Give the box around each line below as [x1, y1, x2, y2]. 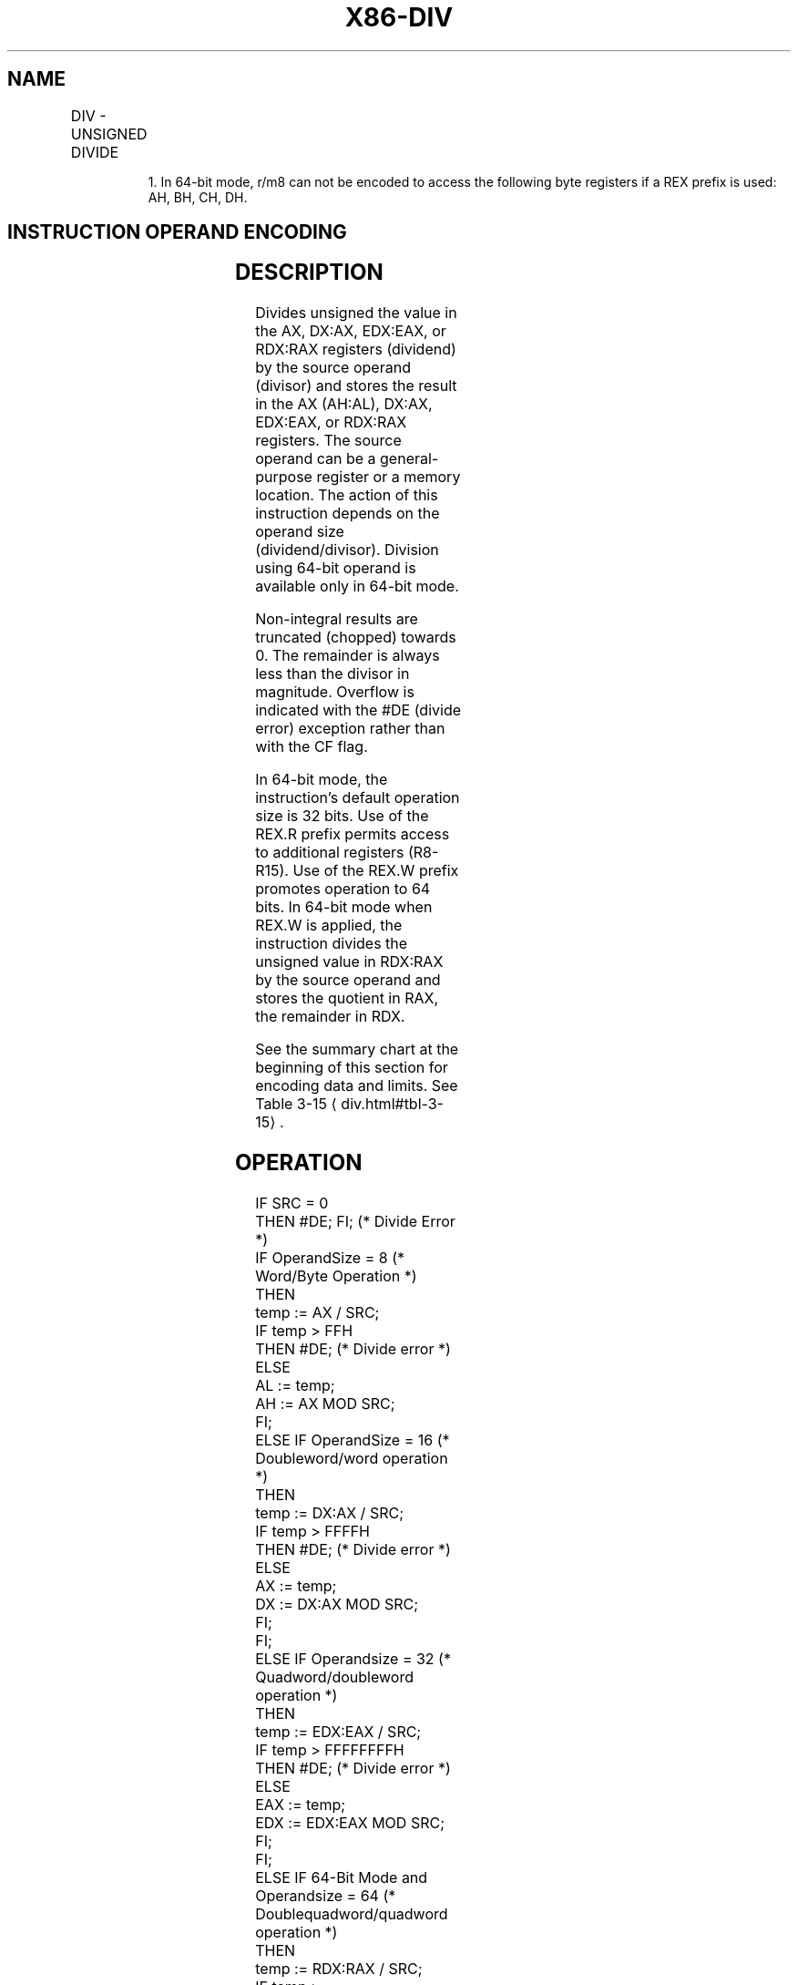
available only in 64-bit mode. [255, 577, 459, 596]
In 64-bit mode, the [255, 770, 388, 789]
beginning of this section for [255, 1058, 448, 1077]
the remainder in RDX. [255, 1007, 405, 1026]
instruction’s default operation [255, 788, 460, 807]
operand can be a [255, 449, 376, 468]
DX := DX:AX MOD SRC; [255, 1595, 419, 1614]
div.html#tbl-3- [341, 1095, 444, 1114]
